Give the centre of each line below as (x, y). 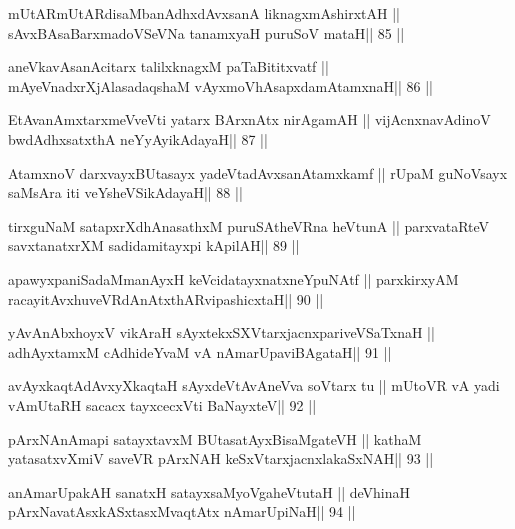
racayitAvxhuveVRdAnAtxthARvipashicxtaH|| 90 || (166, 298)
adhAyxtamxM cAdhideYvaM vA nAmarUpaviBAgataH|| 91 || (200, 351)
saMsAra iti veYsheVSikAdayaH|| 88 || (125, 192)
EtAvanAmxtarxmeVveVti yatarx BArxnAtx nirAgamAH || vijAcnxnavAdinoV (249, 119)
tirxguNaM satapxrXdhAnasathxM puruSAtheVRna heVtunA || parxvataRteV (249, 225)
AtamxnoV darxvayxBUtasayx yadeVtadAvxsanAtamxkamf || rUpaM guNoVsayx (258, 172)
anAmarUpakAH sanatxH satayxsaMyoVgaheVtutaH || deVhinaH (209, 491)
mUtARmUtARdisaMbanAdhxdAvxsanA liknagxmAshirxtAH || (204, 13)
